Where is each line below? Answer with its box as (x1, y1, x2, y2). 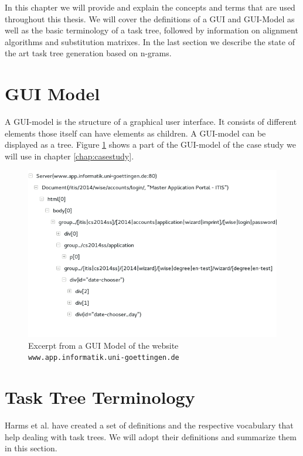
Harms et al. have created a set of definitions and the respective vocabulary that (5, 419, 294, 431)
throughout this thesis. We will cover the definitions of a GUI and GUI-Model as (5, 12, 295, 25)
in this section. (5, 442, 57, 454)
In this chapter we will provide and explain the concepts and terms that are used (5, 1, 295, 13)
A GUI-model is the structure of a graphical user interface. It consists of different (5, 115, 297, 128)
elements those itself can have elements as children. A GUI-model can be (5, 127, 266, 139)
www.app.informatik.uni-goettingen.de (28, 353, 179, 362)
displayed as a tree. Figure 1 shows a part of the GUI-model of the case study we (5, 138, 297, 151)
